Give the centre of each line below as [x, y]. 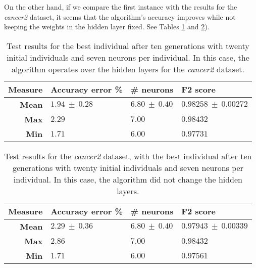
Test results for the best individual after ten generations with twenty [128, 46]
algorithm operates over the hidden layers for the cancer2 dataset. [128, 69]
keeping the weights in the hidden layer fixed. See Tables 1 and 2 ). [107, 27]
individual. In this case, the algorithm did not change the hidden [128, 179]
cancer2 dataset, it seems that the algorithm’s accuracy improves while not [120, 16]
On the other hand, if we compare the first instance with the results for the [121, 7]
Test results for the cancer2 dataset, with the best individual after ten [128, 156]
